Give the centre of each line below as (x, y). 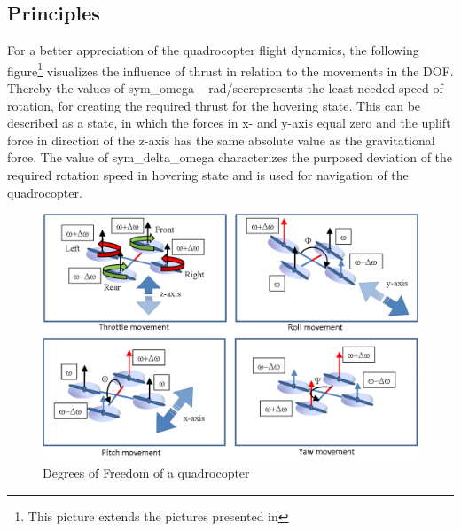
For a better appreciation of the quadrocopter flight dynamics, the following (213, 50)
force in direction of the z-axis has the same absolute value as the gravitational (221, 140)
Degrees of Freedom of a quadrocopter (146, 473)
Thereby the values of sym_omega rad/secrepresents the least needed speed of (225, 88)
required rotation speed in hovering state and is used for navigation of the (208, 175)
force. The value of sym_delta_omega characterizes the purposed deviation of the (230, 157)
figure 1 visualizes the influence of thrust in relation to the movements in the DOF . (230, 69)
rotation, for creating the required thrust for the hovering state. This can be (214, 105)
